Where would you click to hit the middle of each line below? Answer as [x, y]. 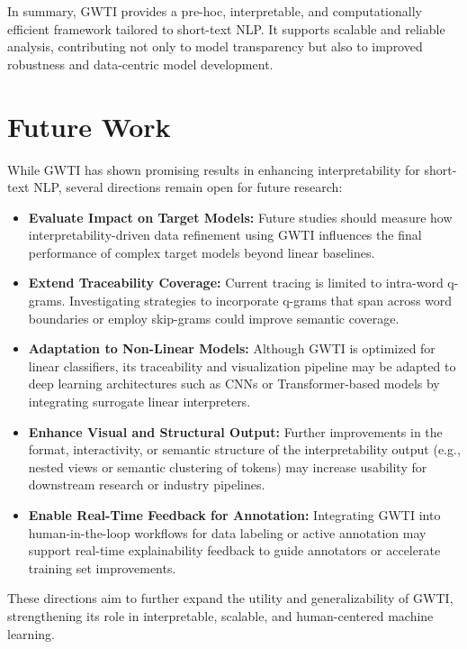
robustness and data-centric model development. [140, 64]
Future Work [89, 126]
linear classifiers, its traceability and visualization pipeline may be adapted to [242, 366]
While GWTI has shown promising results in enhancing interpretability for [214, 169]
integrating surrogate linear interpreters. [139, 402]
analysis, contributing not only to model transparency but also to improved [215, 46]
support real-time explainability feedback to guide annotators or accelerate [234, 550]
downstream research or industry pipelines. [147, 484]
